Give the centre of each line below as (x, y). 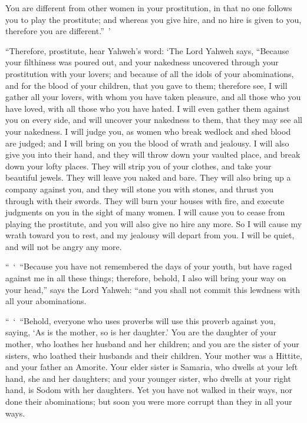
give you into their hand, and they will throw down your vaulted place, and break (153, 154)
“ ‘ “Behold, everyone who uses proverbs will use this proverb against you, (141, 320)
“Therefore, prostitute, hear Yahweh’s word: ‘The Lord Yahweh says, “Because (147, 50)
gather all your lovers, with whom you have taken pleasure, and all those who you (153, 97)
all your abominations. (46, 301)
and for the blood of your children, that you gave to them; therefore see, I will (146, 85)
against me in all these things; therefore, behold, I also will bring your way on (146, 278)
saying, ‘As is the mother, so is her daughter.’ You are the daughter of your (141, 332)
